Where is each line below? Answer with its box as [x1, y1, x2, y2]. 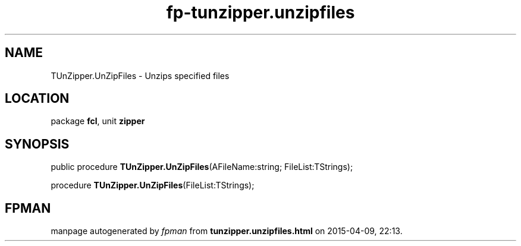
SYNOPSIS [5, 136, 70, 152]
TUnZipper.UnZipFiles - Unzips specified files [51, 70, 230, 81]
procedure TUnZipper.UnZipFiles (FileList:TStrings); [51, 180, 255, 191]
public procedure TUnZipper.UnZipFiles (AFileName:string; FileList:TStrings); [51, 162, 353, 172]
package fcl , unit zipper [51, 116, 145, 127]
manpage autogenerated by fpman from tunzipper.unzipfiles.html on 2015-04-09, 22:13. [51, 226, 403, 236]
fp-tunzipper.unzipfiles [166, 2, 355, 23]
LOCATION [5, 91, 70, 106]
